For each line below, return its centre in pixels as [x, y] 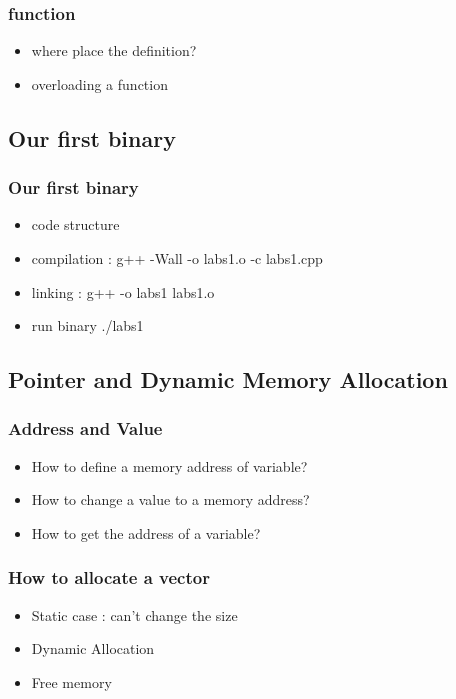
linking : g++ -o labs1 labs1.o [123, 291]
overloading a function [99, 83]
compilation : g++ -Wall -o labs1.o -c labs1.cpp [177, 258]
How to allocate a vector [109, 577]
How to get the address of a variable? [146, 532]
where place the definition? [114, 50]
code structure [75, 224]
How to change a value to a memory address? [170, 499]
